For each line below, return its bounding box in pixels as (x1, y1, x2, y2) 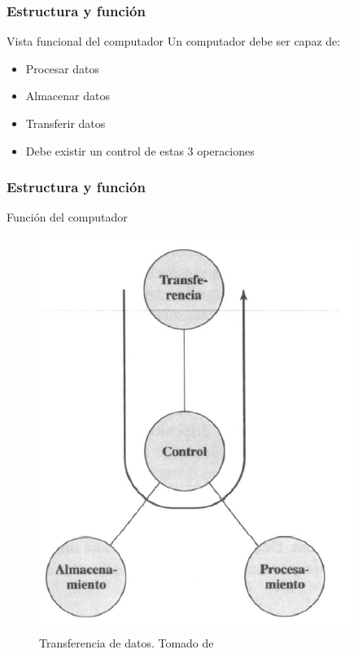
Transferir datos (25, 115, 106, 131)
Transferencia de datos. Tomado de (39, 634, 214, 651)
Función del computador (7, 208, 128, 226)
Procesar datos (25, 59, 100, 77)
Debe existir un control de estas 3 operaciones (25, 142, 255, 159)
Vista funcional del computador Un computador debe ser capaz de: (7, 33, 341, 50)
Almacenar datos (25, 87, 110, 104)
